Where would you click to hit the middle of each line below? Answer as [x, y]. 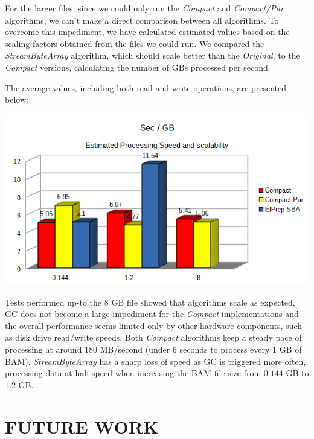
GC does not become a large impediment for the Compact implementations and [152, 314]
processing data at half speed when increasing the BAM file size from [133, 373]
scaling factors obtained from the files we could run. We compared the [135, 43]
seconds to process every [225, 349]
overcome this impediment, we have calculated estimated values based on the [147, 32]
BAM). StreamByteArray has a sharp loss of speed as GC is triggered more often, [155, 361]
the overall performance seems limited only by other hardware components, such [154, 325]
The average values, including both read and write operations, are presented [146, 87]
